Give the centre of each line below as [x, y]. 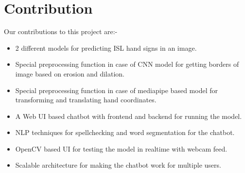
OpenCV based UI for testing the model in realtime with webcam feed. [121, 148]
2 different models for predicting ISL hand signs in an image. [106, 48]
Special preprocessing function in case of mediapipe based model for [116, 90]
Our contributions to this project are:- [61, 31]
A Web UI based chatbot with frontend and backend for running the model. [129, 116]
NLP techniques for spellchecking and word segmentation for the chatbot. [125, 132]
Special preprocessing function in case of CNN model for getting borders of [127, 64]
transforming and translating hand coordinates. [86, 100]
